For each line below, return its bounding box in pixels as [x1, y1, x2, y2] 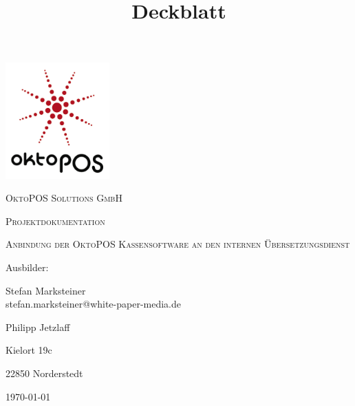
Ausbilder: [6, 259, 49, 274]
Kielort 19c [6, 343, 52, 357]
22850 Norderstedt [6, 365, 83, 380]
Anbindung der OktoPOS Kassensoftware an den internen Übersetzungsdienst [6, 237, 350, 251]
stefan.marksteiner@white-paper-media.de [6, 297, 182, 311]
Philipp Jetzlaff [6, 319, 70, 334]
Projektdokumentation [6, 213, 105, 228]
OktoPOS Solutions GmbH [6, 191, 122, 205]
